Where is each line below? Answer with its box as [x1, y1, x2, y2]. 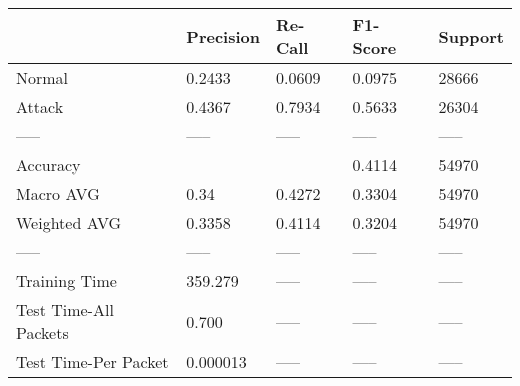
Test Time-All [16, 298, 114, 321]
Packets [16, 321, 69, 344]
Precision [186, 24, 260, 48]
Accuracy [16, 153, 81, 176]
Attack [16, 95, 64, 118]
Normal [16, 66, 69, 89]
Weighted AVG [16, 211, 122, 234]
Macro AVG [16, 182, 100, 205]
